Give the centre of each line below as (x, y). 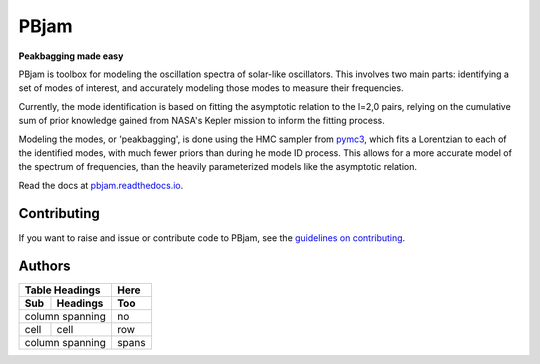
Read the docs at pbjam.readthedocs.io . (101, 185)
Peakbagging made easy (71, 56)
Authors (44, 266)
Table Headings (62, 290)
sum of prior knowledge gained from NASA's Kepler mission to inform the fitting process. (201, 121)
